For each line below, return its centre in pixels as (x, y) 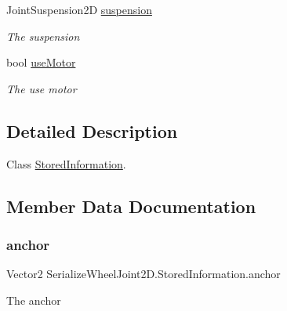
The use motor (42, 88)
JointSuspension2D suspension (79, 9)
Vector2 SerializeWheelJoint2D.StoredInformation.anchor (143, 274)
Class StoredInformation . (66, 163)
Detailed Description (92, 130)
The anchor (34, 300)
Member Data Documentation (131, 206)
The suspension (43, 36)
